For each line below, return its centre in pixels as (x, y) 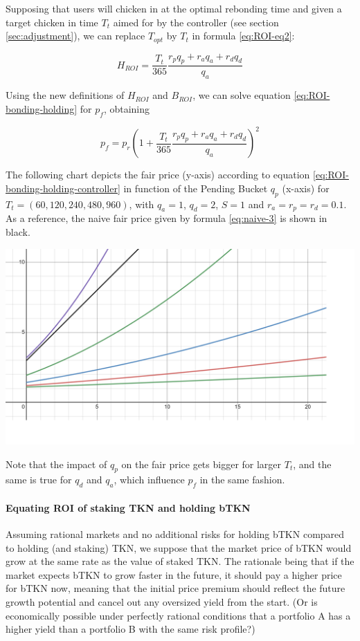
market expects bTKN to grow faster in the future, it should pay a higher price (174, 574)
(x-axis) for (306, 188)
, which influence (149, 480)
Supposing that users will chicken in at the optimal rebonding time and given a (174, 8)
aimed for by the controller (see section (196, 22)
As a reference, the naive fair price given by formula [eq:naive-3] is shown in (166, 218)
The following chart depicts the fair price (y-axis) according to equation (158, 175)
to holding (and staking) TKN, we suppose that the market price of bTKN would (179, 547)
